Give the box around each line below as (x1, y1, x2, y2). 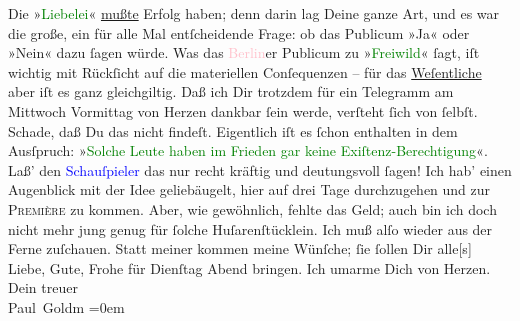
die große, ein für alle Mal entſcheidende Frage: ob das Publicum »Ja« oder (8, 22, 470, 43)
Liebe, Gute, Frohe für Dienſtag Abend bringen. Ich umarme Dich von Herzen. (8, 257, 491, 278)
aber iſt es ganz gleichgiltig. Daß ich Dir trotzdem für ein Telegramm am (8, 81, 454, 102)
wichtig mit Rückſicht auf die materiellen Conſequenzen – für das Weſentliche (8, 61, 482, 82)
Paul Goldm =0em (8, 296, 125, 317)
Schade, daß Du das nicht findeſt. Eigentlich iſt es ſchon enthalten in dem (8, 120, 458, 141)
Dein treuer (8, 277, 78, 298)
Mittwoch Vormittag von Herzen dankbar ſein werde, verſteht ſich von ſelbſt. (8, 100, 478, 121)
